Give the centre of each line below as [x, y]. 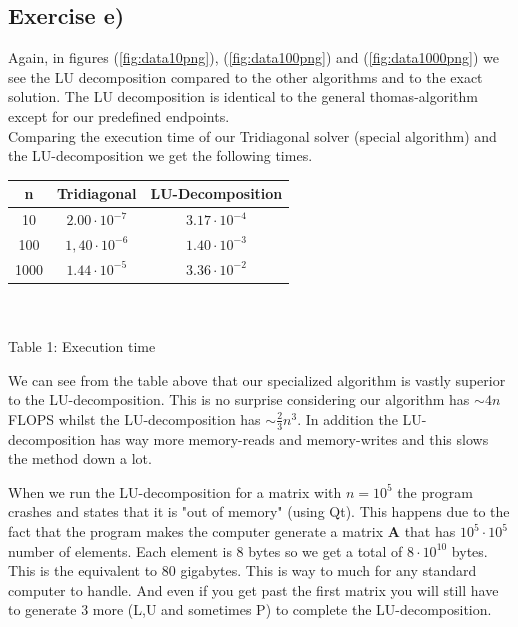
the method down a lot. [80, 458]
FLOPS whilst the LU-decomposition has [134, 418]
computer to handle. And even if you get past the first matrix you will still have [253, 589]
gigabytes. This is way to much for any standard [328, 570]
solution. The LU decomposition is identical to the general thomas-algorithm [243, 96]
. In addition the [347, 418]
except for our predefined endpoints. [119, 115]
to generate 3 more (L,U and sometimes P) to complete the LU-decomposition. [250, 609]
